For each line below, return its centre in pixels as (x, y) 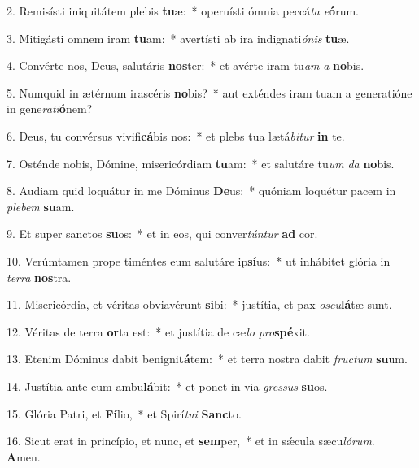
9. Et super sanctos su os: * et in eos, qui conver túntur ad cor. (162, 234)
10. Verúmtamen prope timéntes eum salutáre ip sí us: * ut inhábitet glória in (199, 260)
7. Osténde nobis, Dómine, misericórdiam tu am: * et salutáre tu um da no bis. (201, 163)
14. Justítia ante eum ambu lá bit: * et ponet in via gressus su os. (167, 386)
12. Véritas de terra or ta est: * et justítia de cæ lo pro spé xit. (158, 331)
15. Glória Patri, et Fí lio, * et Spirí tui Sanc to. (124, 413)
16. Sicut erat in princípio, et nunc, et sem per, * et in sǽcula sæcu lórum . (191, 441)
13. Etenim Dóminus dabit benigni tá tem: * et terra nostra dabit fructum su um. (207, 359)
